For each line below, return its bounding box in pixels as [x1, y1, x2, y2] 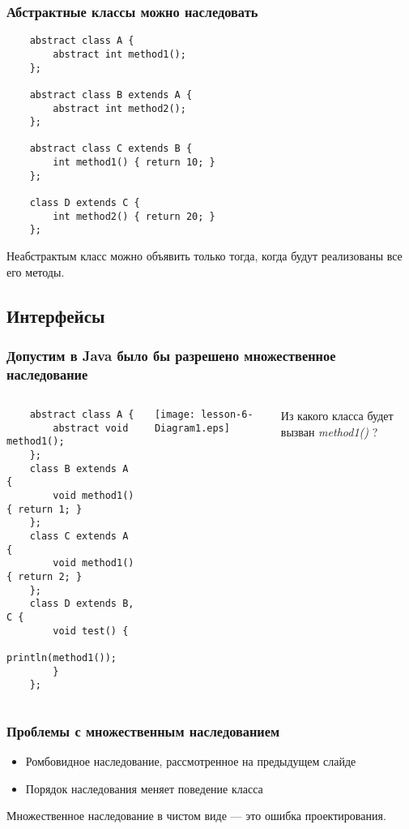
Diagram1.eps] [154, 422, 230, 434]
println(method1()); [6, 651, 117, 664]
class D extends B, [29, 598, 134, 610]
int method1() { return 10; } [53, 157, 215, 169]
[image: [154, 409, 195, 421]
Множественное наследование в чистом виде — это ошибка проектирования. [6, 807, 386, 824]
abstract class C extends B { [29, 143, 193, 155]
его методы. [6, 263, 65, 280]
